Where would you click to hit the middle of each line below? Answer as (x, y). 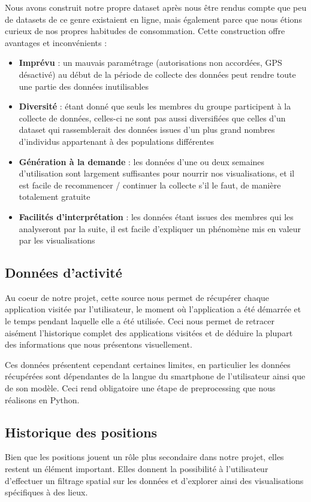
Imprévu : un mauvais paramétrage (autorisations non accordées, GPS (150, 63)
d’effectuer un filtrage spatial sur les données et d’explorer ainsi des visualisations (154, 480)
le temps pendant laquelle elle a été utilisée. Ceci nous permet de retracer (140, 321)
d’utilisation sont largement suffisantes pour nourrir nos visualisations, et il (157, 173)
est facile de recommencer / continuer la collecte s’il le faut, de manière (150, 185)
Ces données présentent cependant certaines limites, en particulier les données (148, 364)
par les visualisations (57, 240)
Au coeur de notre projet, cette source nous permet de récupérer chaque (137, 297)
